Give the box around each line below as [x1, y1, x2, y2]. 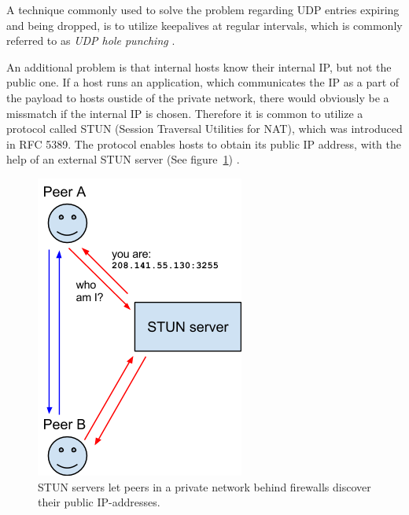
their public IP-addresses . [38, 494, 160, 510]
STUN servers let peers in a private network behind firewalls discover [38, 478, 371, 495]
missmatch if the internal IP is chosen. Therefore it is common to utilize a [6, 105, 363, 121]
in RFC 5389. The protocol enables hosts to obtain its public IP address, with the [6, 135, 402, 152]
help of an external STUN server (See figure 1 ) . [6, 151, 240, 167]
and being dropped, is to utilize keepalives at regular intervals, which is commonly [6, 17, 403, 33]
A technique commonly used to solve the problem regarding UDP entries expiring [6, 2, 400, 17]
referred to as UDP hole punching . [6, 32, 175, 49]
